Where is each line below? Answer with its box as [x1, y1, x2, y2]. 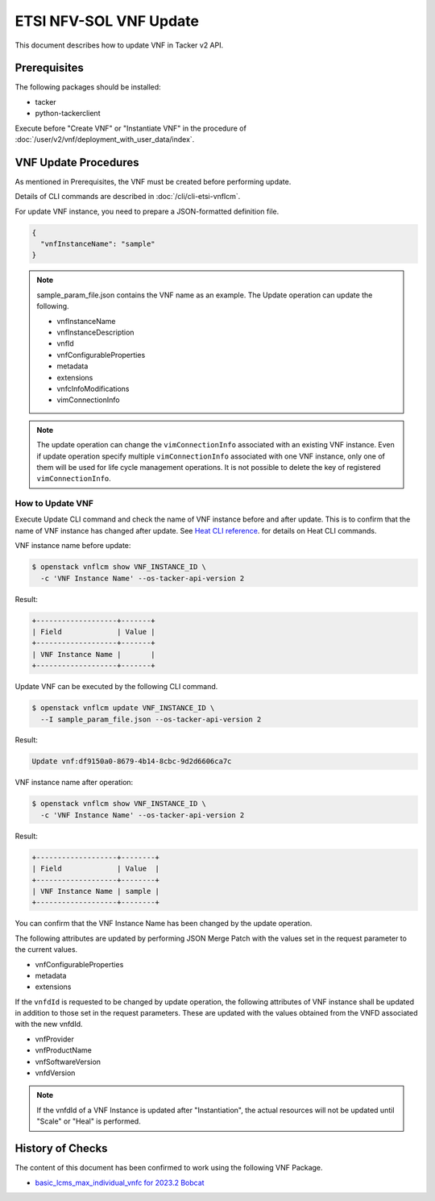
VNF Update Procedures [14, 156, 140, 169]
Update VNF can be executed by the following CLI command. [14, 682, 218, 692]
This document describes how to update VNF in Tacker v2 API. [14, 40, 224, 50]
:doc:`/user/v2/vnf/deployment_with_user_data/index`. [14, 135, 195, 144]
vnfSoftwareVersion [35, 1057, 101, 1066]
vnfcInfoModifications [56, 384, 130, 393]
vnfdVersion [35, 1068, 76, 1078]
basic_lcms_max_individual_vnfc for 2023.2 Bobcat [35, 1178, 205, 1187]
